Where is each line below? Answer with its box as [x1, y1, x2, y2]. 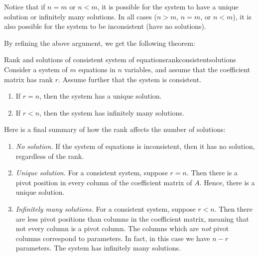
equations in [78, 64, 116, 74]
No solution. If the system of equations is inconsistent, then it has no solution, [15, 140, 255, 151]
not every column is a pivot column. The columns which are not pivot [15, 223, 229, 234]
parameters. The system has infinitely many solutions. [15, 243, 181, 253]
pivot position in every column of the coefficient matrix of [15, 177, 192, 187]
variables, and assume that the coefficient [124, 64, 251, 74]
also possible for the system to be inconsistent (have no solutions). [4, 21, 206, 31]
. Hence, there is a [199, 177, 255, 187]
